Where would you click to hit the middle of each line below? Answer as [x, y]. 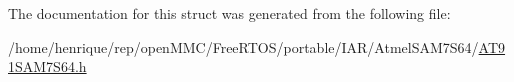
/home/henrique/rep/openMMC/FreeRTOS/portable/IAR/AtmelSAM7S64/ [243, 46]
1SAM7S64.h [47, 66]
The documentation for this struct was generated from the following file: [229, 13]
